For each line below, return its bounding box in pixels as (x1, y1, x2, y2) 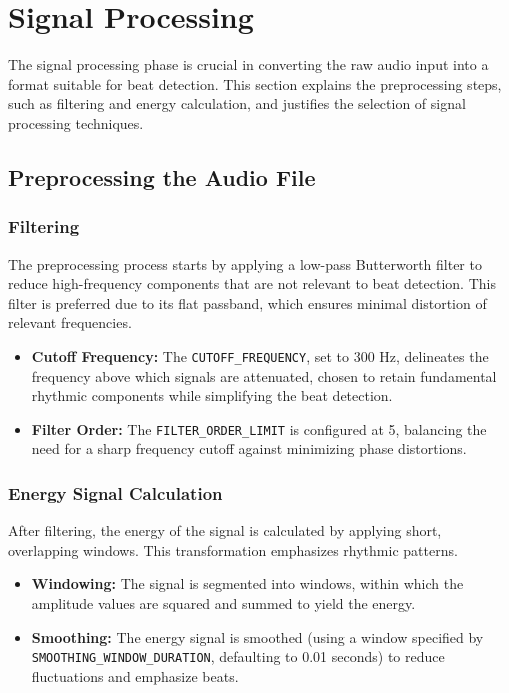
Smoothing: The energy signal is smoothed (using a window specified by (31, 626, 484, 647)
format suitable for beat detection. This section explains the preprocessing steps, (8, 73, 502, 94)
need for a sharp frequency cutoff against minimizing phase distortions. (31, 438, 467, 459)
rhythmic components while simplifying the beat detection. (31, 385, 393, 406)
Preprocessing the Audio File (8, 161, 316, 192)
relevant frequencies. (8, 312, 132, 333)
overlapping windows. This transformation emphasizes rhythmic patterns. (8, 539, 458, 560)
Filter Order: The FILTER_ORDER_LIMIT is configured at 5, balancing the (31, 418, 487, 439)
